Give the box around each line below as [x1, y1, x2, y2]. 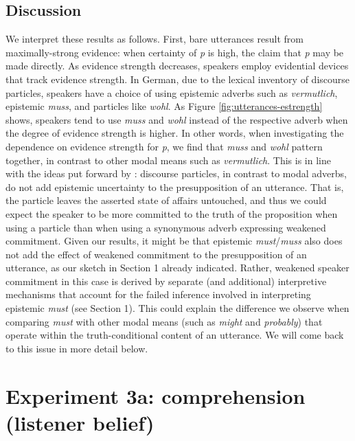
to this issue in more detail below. [5, 341, 148, 355]
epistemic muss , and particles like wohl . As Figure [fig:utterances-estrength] [5, 99, 323, 113]
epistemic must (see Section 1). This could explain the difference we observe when [5, 301, 350, 315]
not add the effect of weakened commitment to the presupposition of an [5, 247, 307, 261]
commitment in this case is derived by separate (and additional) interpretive [5, 273, 327, 288]
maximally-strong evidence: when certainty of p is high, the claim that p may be [5, 45, 344, 59]
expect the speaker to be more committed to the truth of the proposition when [5, 206, 338, 220]
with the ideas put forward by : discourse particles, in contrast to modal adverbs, [5, 166, 347, 181]
